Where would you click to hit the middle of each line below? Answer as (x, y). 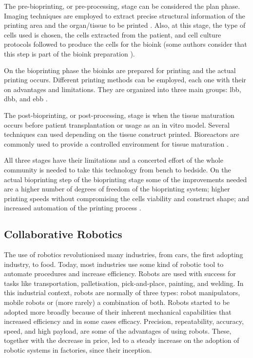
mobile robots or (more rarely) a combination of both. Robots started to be (117, 302)
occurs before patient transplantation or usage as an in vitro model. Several (117, 124)
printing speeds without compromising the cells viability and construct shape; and (127, 198)
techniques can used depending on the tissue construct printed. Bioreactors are (122, 134)
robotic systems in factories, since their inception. (78, 350)
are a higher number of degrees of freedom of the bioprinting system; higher (117, 189)
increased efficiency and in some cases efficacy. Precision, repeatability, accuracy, (124, 321)
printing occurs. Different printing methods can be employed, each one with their (125, 80)
